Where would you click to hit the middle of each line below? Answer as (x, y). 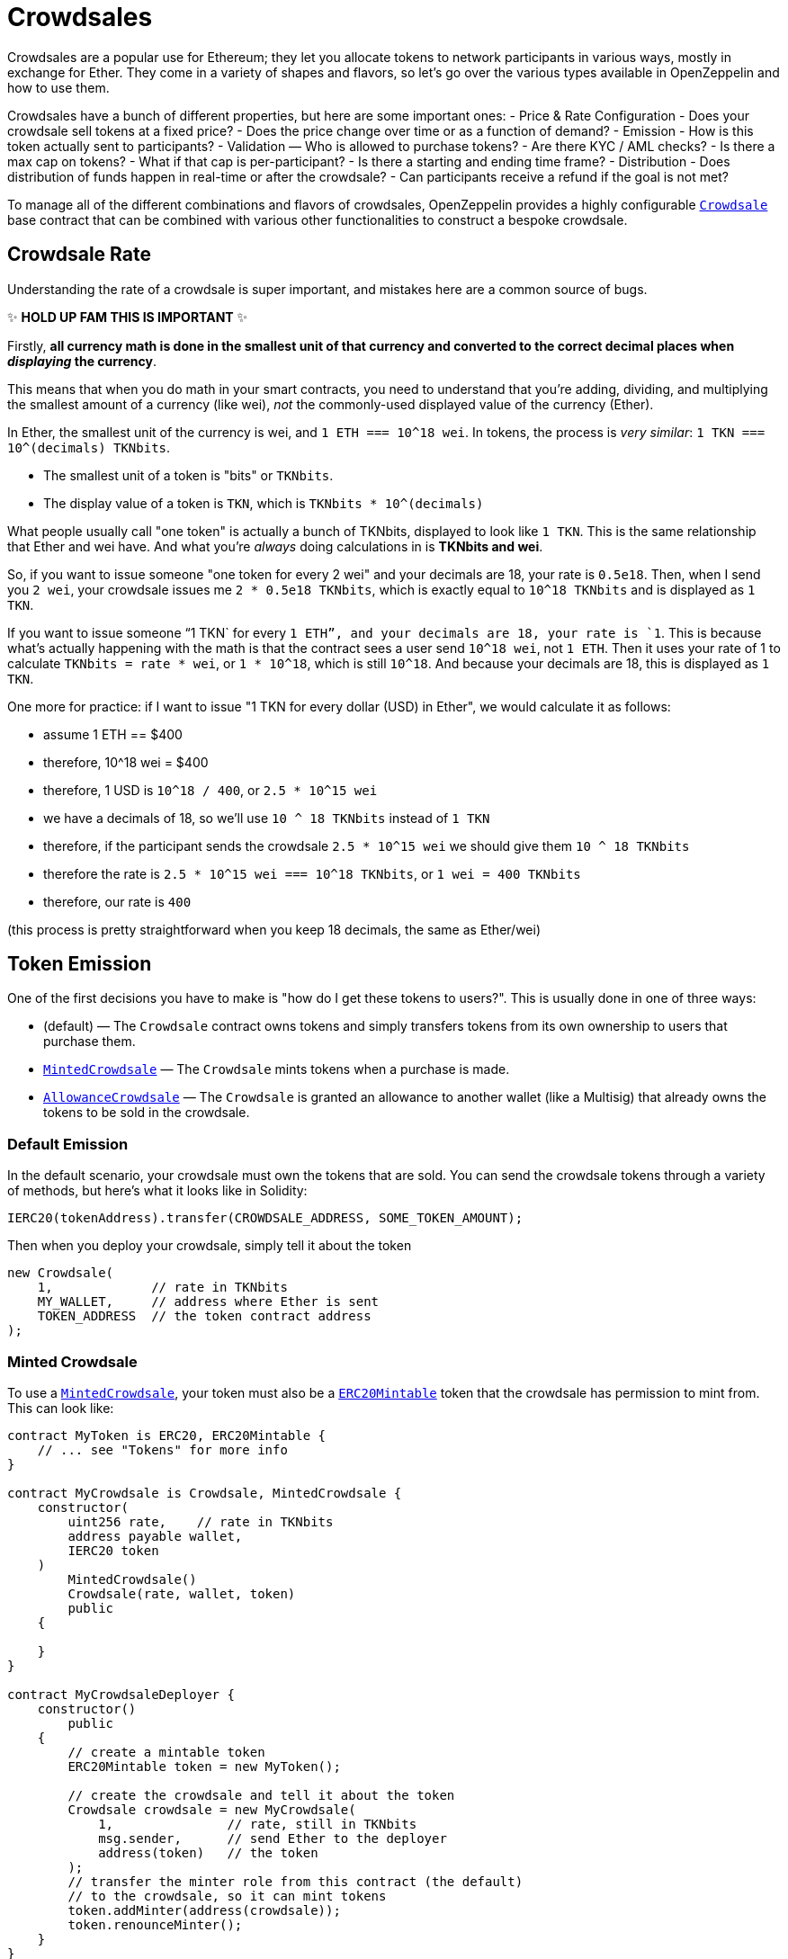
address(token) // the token (208, 1852)
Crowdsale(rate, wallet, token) (182, 1593)
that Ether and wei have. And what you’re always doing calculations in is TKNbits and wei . (275, 546)
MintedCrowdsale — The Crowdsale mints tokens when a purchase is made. (277, 1069)
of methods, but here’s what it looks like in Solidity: (157, 1191)
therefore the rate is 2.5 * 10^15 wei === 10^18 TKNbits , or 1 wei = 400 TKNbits (312, 873)
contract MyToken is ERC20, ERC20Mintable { (167, 1435)
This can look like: (61, 1408)
